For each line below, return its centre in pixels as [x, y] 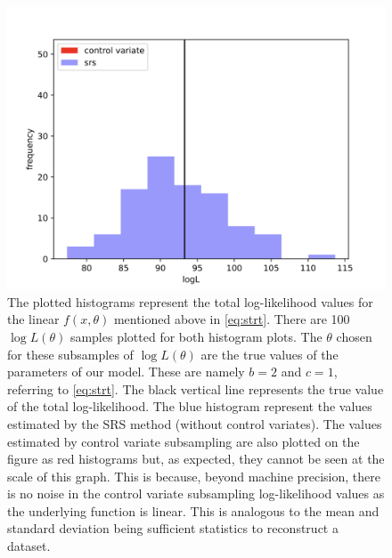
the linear [33, 319]
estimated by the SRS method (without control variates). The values [195, 423]
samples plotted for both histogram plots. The [196, 336]
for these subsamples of [70, 354]
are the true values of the [269, 354]
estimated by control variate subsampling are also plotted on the [184, 441]
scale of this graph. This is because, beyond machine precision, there [194, 476]
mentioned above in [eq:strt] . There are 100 [232, 319]
